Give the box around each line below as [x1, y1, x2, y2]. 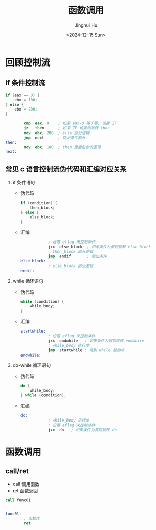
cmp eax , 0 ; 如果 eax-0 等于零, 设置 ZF [24, 121, 117, 126]
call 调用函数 [12, 481, 40, 487]
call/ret [5, 467, 29, 476]
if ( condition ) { [20, 201, 58, 206]
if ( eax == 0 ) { [5, 93, 40, 98]
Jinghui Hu [74, 21, 98, 28]
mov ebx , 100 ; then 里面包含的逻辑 [24, 144, 101, 150]
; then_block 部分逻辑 [48, 249, 94, 254]
